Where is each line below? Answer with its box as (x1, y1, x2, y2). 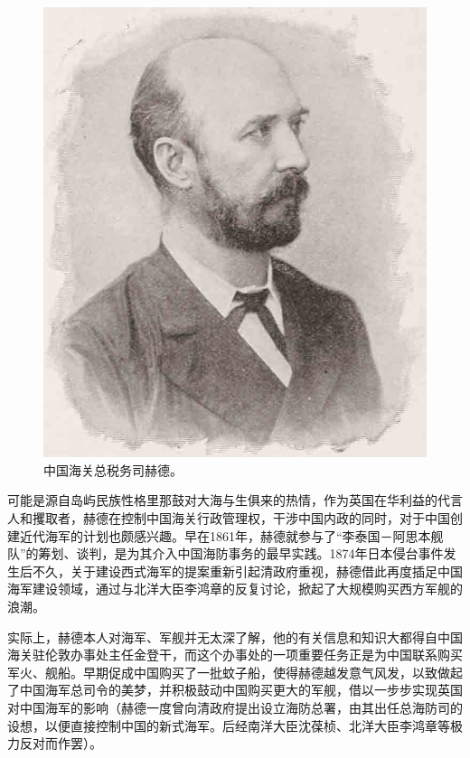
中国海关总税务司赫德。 (43, 460, 183, 479)
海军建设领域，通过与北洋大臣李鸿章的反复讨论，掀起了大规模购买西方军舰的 (7, 579, 463, 598)
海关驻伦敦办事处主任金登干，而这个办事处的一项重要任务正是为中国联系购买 (7, 645, 463, 664)
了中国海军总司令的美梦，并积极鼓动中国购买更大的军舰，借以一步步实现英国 (7, 680, 463, 699)
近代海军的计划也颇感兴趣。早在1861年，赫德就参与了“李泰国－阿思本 (19, 526, 431, 545)
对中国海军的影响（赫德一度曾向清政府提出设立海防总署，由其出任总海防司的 (7, 697, 463, 716)
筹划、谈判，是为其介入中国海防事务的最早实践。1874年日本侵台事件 (38, 544, 444, 563)
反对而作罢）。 (19, 734, 102, 753)
